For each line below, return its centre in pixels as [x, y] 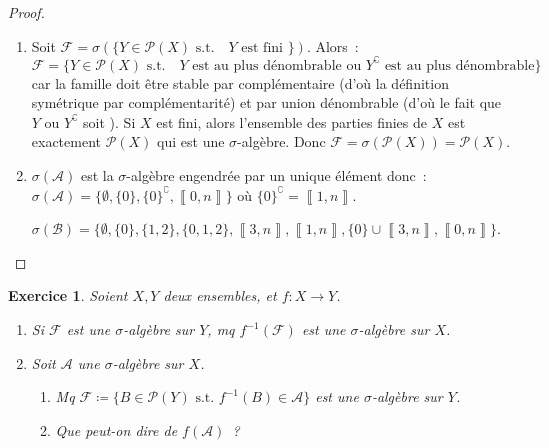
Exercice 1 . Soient [68, 295]
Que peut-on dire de [116, 429]
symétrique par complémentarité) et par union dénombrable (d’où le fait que [266, 102]
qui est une [191, 141]
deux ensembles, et [220, 295]
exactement [66, 141]
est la [97, 175]
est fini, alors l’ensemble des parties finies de [291, 121]
